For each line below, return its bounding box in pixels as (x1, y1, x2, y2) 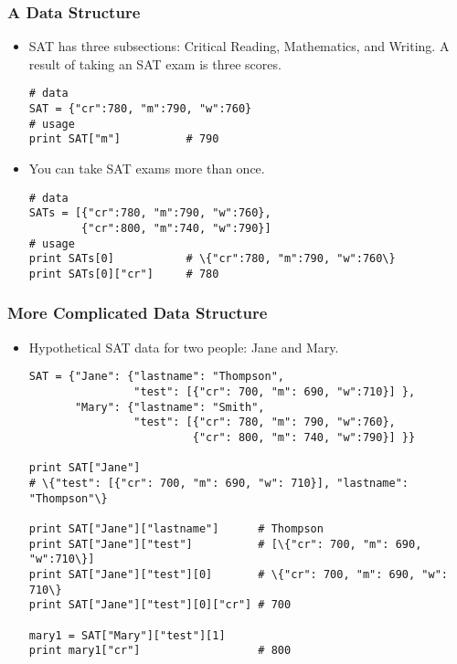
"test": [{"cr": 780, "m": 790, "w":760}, (133, 416, 396, 429)
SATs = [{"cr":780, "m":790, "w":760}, (28, 206, 271, 220)
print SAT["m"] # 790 (28, 132, 219, 146)
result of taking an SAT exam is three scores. (28, 54, 282, 73)
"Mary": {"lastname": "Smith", (74, 400, 265, 414)
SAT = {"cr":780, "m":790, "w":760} (28, 102, 252, 116)
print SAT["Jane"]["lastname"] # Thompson (28, 522, 324, 535)
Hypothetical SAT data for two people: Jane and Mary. (28, 337, 339, 356)
